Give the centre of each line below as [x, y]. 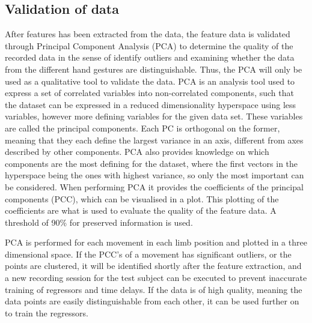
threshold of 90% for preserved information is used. [99, 222]
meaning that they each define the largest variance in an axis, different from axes [154, 140]
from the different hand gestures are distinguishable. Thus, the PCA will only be [154, 69]
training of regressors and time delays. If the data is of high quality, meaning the [154, 289]
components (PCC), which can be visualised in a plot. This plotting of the [142, 198]
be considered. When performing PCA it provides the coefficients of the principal [154, 186]
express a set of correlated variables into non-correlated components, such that [149, 93]
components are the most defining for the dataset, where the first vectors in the [151, 163]
